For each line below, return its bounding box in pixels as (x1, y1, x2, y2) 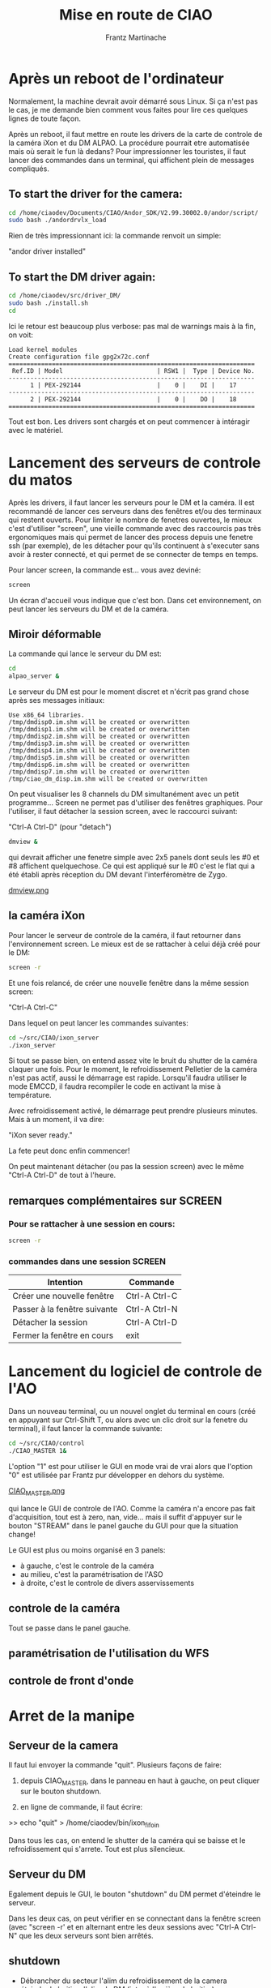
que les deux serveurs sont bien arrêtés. (19, 1930, 154, 1940)
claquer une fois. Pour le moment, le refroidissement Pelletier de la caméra (8, 1065, 257, 1074)
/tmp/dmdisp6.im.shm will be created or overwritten (8, 760, 190, 769)
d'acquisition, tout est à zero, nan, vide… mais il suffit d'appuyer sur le (8, 1512, 243, 1522)
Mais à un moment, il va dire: (8, 1115, 104, 1125)
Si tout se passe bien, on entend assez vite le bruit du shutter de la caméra (8, 1056, 257, 1065)
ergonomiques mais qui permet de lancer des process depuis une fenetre (8, 532, 253, 542)
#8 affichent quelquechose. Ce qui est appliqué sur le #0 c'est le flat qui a (8, 861, 256, 871)
